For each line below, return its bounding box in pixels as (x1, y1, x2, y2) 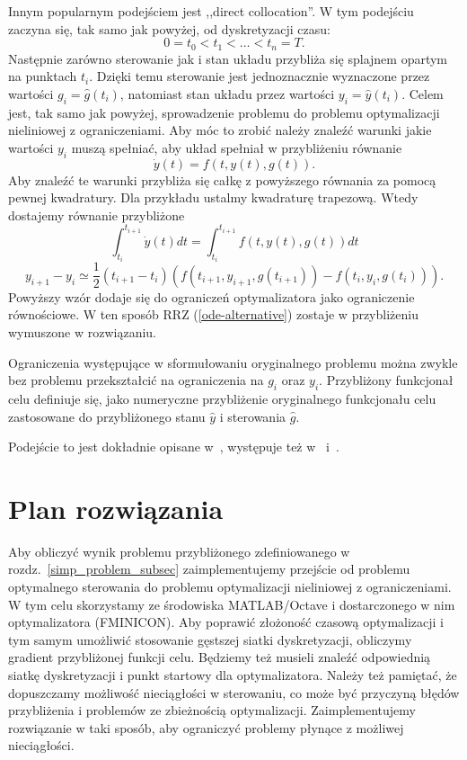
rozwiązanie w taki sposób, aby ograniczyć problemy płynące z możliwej (8, 718, 404, 737)
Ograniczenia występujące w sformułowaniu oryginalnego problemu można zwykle (8, 353, 458, 371)
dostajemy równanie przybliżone (8, 205, 185, 224)
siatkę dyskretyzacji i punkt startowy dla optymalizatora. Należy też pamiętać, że (8, 666, 457, 684)
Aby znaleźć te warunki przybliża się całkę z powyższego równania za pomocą (8, 170, 436, 189)
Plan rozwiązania (8, 489, 224, 526)
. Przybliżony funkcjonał (319, 371, 454, 389)
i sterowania (219, 407, 286, 425)
